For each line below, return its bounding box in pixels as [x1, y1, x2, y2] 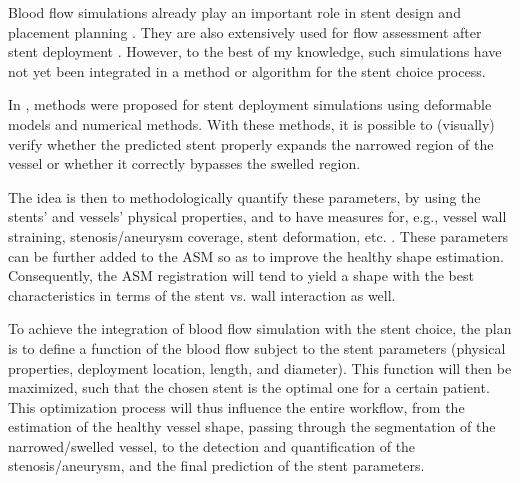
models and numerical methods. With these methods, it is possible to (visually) [8, 113, 495, 134]
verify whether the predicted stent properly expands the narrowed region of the [8, 133, 494, 154]
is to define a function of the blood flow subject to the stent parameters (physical [8, 337, 506, 358]
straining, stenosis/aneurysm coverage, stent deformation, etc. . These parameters [8, 225, 509, 246]
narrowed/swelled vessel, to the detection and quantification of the [8, 435, 416, 456]
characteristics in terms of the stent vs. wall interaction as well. [8, 284, 396, 305]
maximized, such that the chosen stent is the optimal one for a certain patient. [8, 377, 490, 398]
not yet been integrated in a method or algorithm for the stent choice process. [8, 60, 486, 81]
